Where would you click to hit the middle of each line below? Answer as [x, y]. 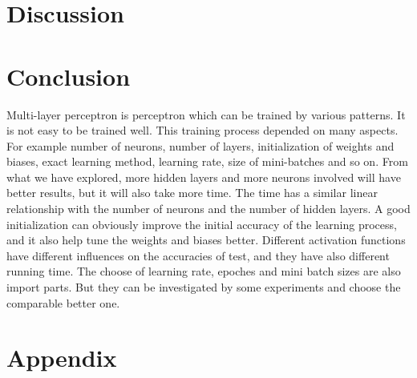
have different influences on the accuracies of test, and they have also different [198, 255]
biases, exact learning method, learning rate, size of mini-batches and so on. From [207, 161]
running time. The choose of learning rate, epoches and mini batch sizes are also [204, 271]
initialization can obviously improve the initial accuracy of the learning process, [202, 224]
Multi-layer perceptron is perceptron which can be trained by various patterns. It [206, 114]
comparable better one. [63, 302]
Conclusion [69, 76]
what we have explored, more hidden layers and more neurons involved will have [204, 177]
